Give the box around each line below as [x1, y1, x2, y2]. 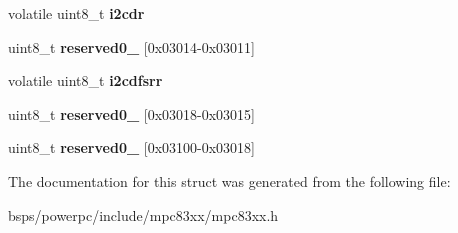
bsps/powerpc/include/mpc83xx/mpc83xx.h [8, 204, 279, 225]
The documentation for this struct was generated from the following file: [8, 170, 451, 191]
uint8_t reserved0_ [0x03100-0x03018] [8, 137, 256, 158]
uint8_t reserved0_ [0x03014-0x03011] [8, 36, 256, 57]
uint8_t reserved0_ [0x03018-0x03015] [8, 103, 256, 124]
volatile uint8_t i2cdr [8, 3, 145, 23]
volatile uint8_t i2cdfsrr [8, 70, 163, 91]
